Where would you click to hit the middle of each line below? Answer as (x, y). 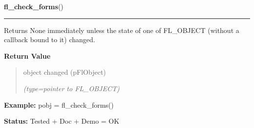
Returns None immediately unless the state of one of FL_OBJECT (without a (122, 30)
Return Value (27, 56)
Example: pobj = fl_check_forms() (59, 104)
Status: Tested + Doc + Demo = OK (62, 121)
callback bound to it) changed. (50, 40)
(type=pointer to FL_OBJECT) (71, 88)
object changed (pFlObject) (64, 72)
